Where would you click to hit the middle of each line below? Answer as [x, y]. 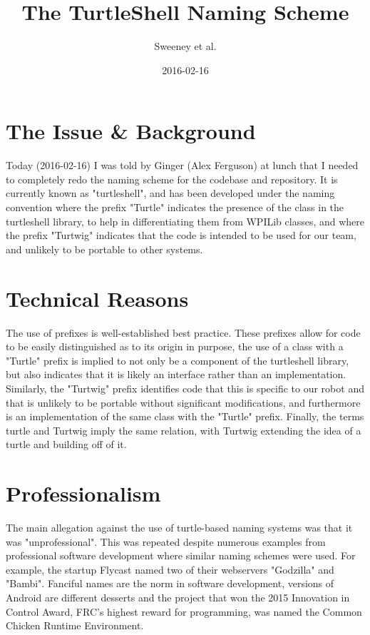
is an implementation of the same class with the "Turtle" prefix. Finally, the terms [185, 416]
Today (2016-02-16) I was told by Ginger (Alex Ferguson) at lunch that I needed [182, 165]
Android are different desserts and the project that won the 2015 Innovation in [178, 597]
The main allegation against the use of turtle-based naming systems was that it [179, 527]
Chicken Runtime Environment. [75, 625]
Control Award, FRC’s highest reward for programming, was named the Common [184, 611]
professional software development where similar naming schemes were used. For [181, 555]
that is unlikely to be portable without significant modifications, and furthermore [183, 402]
